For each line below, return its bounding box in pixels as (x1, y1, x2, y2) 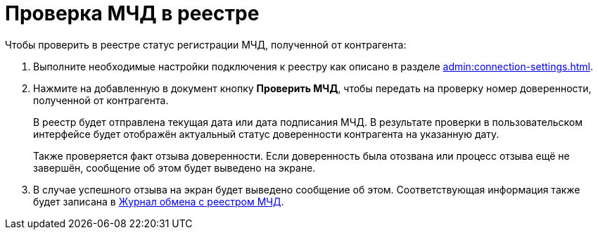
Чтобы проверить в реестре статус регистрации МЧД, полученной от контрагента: (5, 38, 407, 51)
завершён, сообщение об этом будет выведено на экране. (33, 161, 316, 174)
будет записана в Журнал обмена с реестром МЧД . (33, 195, 284, 208)
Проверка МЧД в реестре (5, 1, 260, 25)
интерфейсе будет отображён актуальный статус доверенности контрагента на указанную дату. (33, 127, 500, 140)
